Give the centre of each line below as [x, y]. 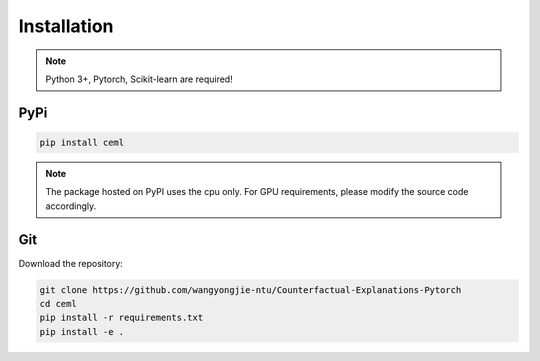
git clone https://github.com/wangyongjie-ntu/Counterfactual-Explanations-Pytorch [250, 289]
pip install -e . [82, 331]
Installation [66, 26]
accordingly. [71, 206]
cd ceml [58, 303]
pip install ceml [82, 142]
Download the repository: [71, 263]
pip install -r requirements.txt [121, 318]
